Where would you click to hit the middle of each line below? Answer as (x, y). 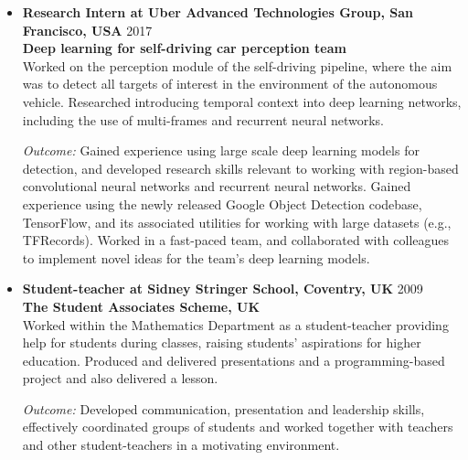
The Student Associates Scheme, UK (141, 306)
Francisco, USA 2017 (87, 30)
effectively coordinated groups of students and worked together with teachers (238, 427)
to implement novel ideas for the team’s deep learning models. (196, 257)
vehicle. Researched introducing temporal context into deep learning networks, (242, 101)
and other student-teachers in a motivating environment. (181, 445)
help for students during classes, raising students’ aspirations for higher (222, 342)
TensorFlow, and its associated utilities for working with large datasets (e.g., (237, 222)
